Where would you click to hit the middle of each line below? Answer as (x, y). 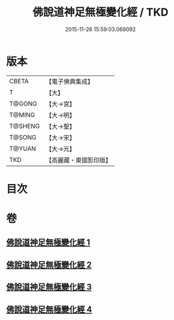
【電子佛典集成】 (70, 81)
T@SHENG (25, 126)
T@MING (22, 114)
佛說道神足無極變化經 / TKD (100, 12)
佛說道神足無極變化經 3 (49, 287)
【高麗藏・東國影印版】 (79, 160)
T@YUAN (23, 149)
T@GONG (23, 104)
